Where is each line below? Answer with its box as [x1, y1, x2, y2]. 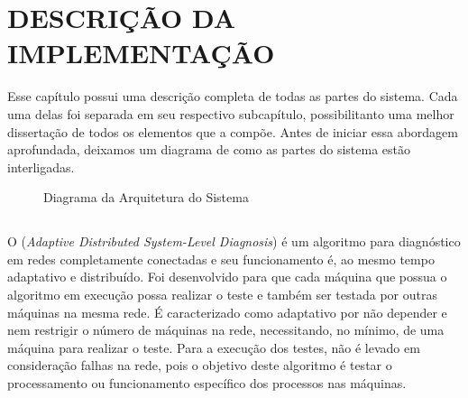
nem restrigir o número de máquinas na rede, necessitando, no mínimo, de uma [7, 320, 445, 339]
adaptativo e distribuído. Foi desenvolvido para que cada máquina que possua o [7, 267, 447, 286]
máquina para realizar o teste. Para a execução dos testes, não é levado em [7, 338, 420, 356]
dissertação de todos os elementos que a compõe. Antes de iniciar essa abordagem [7, 122, 458, 141]
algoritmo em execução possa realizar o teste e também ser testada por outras [7, 285, 437, 304]
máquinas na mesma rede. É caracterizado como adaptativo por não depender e [7, 302, 447, 321]
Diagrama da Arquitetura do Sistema [43, 188, 249, 207]
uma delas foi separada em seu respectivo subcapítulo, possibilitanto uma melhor [7, 104, 454, 123]
